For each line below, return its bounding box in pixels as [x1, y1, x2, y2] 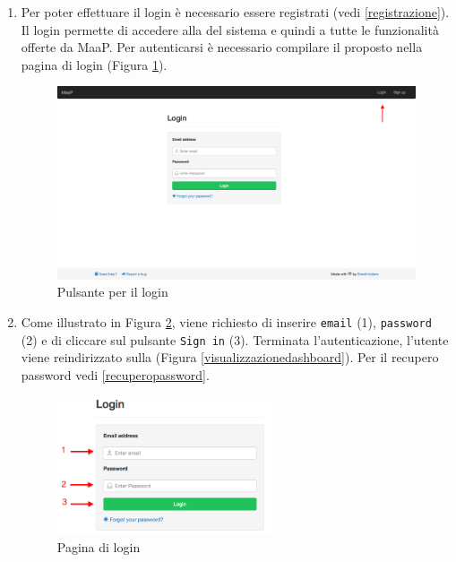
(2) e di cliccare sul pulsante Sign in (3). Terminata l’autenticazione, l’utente [21, 330, 449, 349]
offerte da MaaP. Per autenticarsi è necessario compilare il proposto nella [21, 38, 423, 56]
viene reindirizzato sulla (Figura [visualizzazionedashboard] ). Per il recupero [21, 348, 439, 367]
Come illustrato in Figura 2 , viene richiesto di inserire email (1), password [21, 312, 432, 331]
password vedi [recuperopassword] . [21, 365, 210, 384]
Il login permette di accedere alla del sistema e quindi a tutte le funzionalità [21, 20, 439, 39]
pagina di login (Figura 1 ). [21, 55, 168, 73]
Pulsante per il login [56, 282, 168, 301]
